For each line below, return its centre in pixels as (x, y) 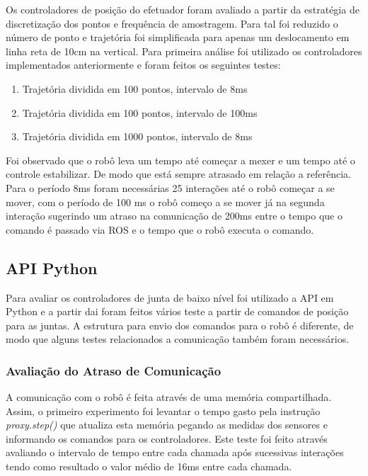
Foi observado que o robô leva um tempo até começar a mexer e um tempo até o (180, 160)
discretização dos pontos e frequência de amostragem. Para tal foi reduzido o (172, 23)
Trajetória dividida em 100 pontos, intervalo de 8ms (135, 88)
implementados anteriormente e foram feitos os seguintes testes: (143, 65)
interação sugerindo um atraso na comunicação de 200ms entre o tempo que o (174, 216)
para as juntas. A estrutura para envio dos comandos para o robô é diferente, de (180, 325)
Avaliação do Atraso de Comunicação (114, 370)
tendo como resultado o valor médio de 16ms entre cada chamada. (149, 466)
